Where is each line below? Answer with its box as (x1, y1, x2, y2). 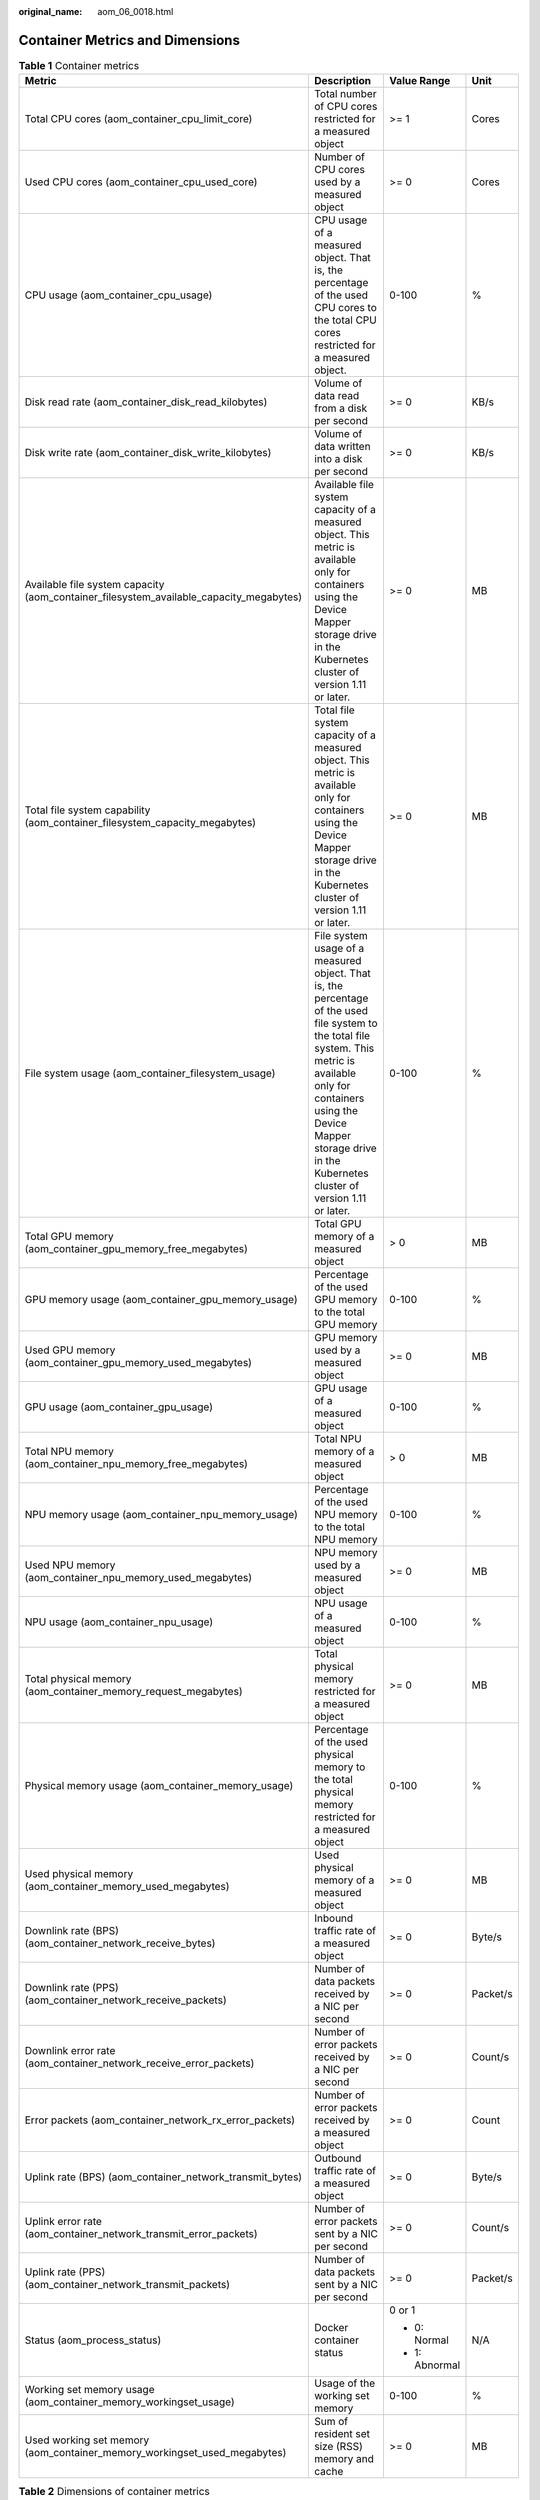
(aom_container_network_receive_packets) (24, 1993, 227, 2007)
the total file (314, 1029, 370, 1043)
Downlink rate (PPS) (24, 1981, 119, 1995)
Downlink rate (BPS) (24, 1924, 120, 1938)
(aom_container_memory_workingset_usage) (24, 2395, 235, 2409)
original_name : (18, 6, 83, 17)
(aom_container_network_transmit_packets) (24, 2278, 230, 2292)
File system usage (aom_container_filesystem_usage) (24, 1066, 276, 1080)
